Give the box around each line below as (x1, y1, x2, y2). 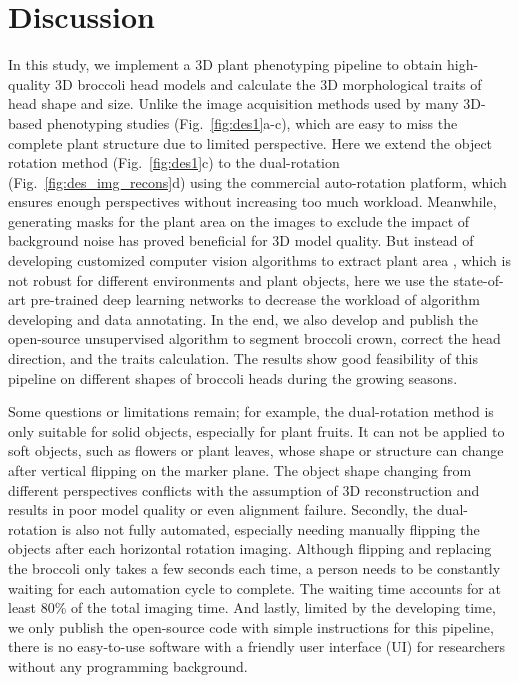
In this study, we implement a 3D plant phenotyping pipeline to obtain (8, 54, 443, 75)
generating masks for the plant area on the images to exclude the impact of (8, 210, 470, 231)
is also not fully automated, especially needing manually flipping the (61, 518, 480, 539)
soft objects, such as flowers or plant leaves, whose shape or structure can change (8, 440, 504, 461)
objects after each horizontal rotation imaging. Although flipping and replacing (8, 538, 492, 559)
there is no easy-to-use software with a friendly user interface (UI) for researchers (8, 636, 506, 657)
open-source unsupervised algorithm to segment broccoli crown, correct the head (8, 328, 501, 349)
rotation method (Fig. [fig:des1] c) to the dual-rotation (8, 152, 340, 173)
